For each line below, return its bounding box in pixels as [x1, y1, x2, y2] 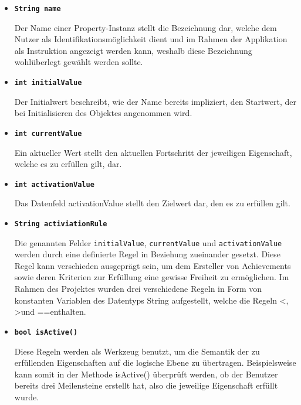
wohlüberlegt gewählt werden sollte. [14, 56, 143, 68]
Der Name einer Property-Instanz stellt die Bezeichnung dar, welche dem [14, 21, 277, 33]
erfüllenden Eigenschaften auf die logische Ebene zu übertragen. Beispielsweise [14, 356, 296, 369]
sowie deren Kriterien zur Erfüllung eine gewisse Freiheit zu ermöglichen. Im [14, 271, 289, 283]
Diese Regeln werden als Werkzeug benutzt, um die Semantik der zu [14, 345, 260, 357]
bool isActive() [14, 328, 78, 336]
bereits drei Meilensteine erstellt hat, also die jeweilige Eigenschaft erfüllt [14, 379, 278, 392]
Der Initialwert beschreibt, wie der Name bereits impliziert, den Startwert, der [14, 95, 296, 107]
